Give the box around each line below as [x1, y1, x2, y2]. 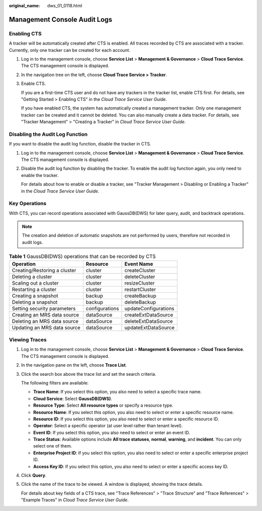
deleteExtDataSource [124, 318, 173, 324]
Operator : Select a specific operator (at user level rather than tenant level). [33, 423, 183, 429]
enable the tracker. [21, 172, 59, 178]
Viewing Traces [9, 336, 47, 343]
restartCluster [124, 286, 156, 293]
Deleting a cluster [12, 273, 52, 280]
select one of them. [33, 443, 72, 449]
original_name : [9, 3, 40, 8]
